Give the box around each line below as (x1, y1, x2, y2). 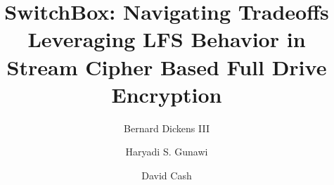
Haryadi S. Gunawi (125, 144, 208, 159)
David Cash (141, 167, 192, 182)
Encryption (111, 79, 222, 108)
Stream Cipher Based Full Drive (6, 52, 327, 81)
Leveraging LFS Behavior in (27, 25, 306, 53)
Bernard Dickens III (124, 120, 210, 135)
